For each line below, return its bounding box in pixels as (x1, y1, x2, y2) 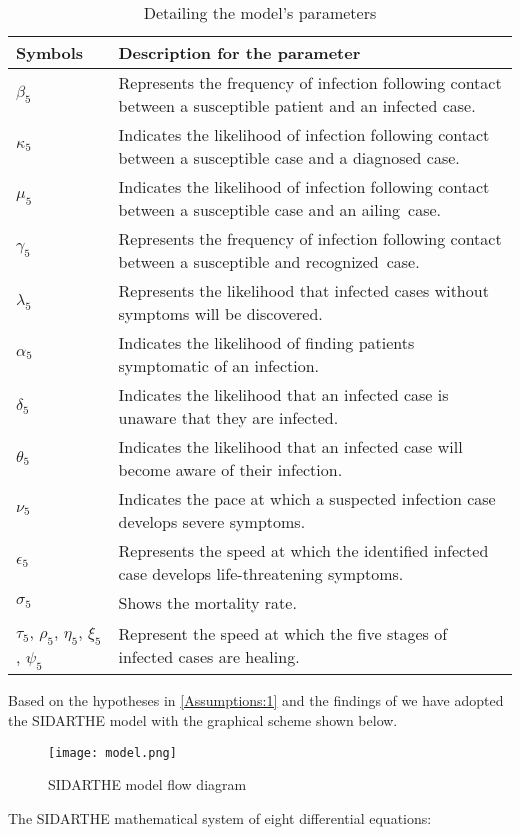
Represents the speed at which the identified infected (118, 539, 489, 562)
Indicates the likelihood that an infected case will (118, 435, 463, 458)
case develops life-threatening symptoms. (118, 562, 404, 585)
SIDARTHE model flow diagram (48, 774, 247, 795)
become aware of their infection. (118, 458, 343, 481)
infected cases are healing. (118, 645, 300, 669)
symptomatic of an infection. (118, 354, 320, 377)
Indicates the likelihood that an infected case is (118, 383, 449, 406)
